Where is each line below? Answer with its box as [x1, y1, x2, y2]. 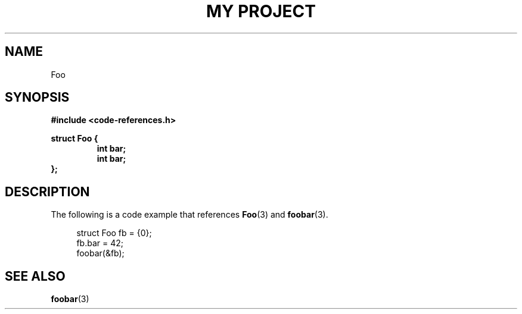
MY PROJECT [206, 1, 316, 21]
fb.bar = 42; [76, 238, 123, 249]
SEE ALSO [5, 268, 66, 284]
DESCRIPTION [5, 184, 90, 199]
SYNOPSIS [5, 90, 70, 105]
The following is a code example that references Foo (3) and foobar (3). [51, 209, 328, 220]
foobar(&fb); [76, 248, 125, 259]
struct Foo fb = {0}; [76, 228, 152, 238]
